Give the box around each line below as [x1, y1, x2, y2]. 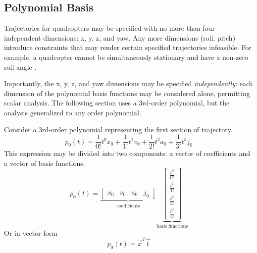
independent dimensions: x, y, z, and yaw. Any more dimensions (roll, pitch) [4, 32, 236, 43]
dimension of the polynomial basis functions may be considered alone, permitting [4, 88, 250, 98]
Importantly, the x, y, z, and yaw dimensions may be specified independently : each [4, 78, 253, 89]
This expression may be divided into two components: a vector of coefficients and [4, 148, 251, 158]
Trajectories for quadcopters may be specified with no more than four [4, 23, 215, 33]
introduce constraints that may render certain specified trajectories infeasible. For [4, 42, 252, 52]
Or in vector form [4, 227, 57, 238]
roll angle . [4, 61, 37, 72]
